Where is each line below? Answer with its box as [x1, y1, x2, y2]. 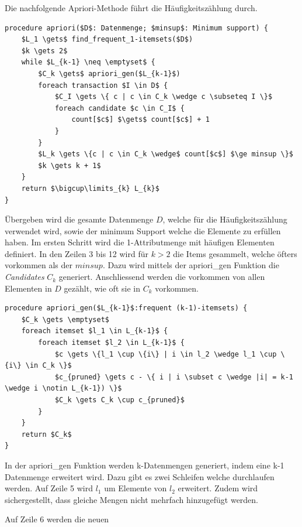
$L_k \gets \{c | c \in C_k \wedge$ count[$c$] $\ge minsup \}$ [38, 150, 293, 159]
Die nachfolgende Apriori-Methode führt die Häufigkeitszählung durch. [5, 2, 258, 13]
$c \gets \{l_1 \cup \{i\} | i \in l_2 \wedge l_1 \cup [54, 350, 277, 358]
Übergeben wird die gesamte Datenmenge [5, 213, 154, 225]
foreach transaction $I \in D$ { [38, 81, 168, 90]
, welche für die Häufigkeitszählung [162, 213, 287, 225]
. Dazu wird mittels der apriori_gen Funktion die [102, 259, 279, 271]
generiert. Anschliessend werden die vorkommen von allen [58, 271, 265, 283]
